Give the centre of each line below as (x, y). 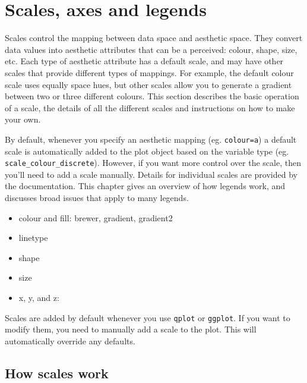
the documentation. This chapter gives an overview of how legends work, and (145, 186)
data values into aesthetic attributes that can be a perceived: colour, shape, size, (151, 49)
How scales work (57, 373)
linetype (33, 238)
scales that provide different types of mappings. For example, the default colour (149, 72)
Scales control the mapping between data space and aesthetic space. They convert (154, 38)
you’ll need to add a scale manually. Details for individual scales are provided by (151, 174)
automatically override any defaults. (70, 340)
